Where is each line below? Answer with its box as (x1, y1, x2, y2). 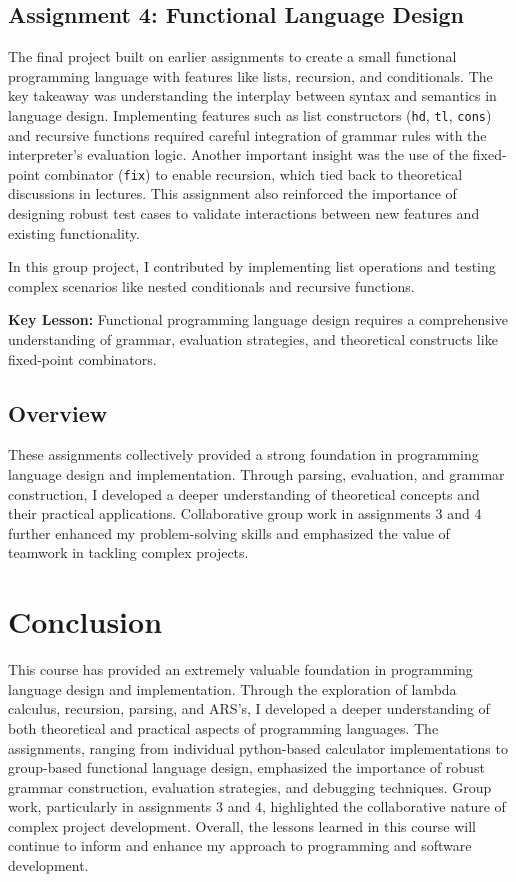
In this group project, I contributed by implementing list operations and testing (8, 256, 496, 277)
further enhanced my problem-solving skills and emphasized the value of (8, 522, 450, 543)
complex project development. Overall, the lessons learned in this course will (8, 815, 476, 836)
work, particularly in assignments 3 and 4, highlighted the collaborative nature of (8, 796, 506, 817)
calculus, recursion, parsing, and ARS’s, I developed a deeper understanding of (8, 698, 490, 719)
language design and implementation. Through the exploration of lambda (8, 678, 457, 699)
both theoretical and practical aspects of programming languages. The (8, 717, 439, 738)
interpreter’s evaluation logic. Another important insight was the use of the (8, 144, 469, 165)
